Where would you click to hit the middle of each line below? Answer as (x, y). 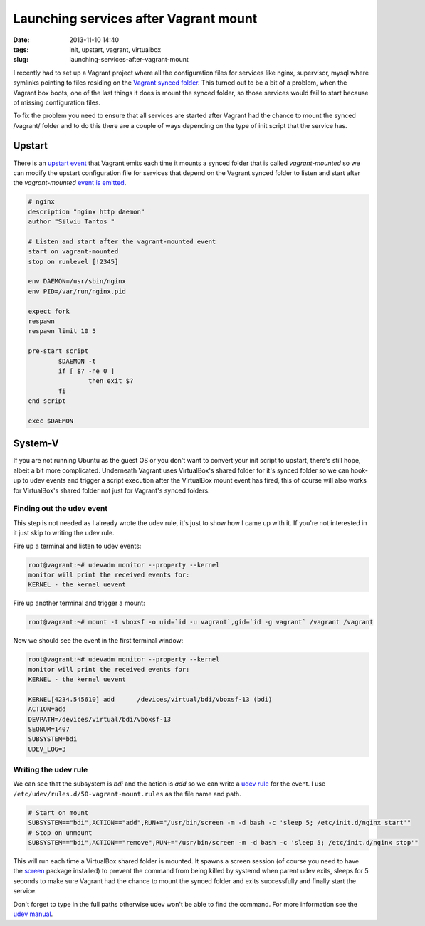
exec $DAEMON (51, 421)
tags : (21, 49)
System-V (36, 444)
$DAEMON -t (77, 361)
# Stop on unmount (60, 832)
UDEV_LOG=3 (47, 749)
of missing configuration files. (57, 102)
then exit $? (111, 381)
